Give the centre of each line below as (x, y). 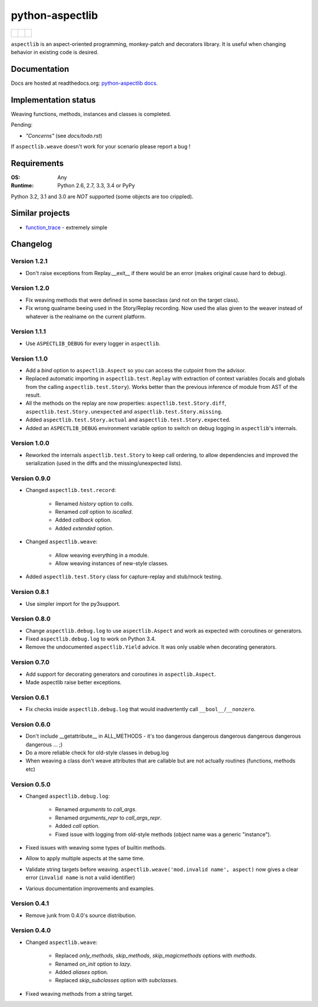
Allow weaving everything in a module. (102, 555)
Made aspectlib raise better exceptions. (74, 682)
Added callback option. (83, 520)
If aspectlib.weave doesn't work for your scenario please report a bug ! (101, 146)
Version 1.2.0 (30, 288)
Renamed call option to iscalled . (94, 512)
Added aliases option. (82, 972)
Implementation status (53, 100)
